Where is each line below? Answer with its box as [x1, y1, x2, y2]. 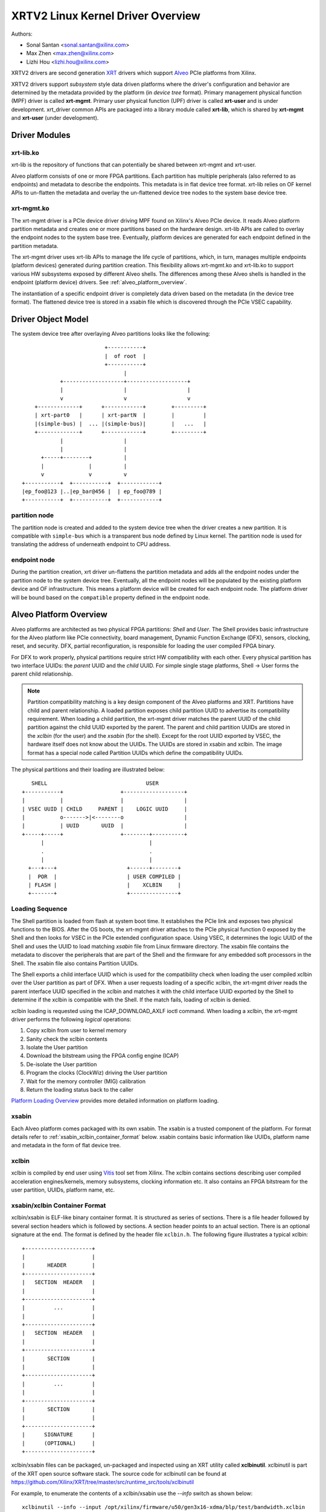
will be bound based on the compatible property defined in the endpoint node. [11, 593, 210, 601]
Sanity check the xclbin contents [26, 1035, 108, 1043]
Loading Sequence [11, 905, 68, 913]
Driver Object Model [11, 314, 89, 324]
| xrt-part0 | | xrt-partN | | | [34, 412, 206, 419]
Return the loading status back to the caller [26, 1086, 134, 1093]
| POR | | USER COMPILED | [28, 873, 181, 880]
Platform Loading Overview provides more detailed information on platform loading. [11, 1097, 219, 1104]
